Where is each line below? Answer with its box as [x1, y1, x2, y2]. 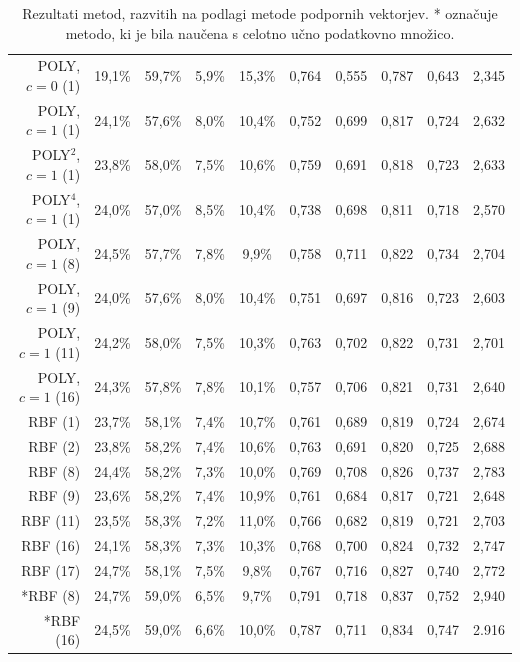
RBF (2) [28, 435, 81, 456]
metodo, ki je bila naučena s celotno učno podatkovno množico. [65, 22, 455, 43]
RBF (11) [21, 510, 81, 531]
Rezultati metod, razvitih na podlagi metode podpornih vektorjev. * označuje [22, 3, 498, 23]
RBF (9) [28, 485, 81, 506]
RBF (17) [21, 560, 81, 580]
